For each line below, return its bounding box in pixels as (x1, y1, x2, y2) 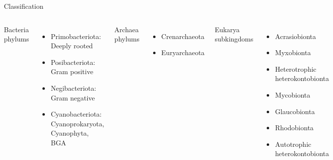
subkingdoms (215, 34, 254, 44)
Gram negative (51, 92, 95, 102)
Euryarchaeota (161, 47, 205, 58)
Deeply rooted (51, 40, 93, 51)
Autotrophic (275, 139, 312, 149)
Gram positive (51, 66, 94, 77)
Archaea (114, 24, 139, 34)
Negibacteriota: (51, 82, 97, 93)
